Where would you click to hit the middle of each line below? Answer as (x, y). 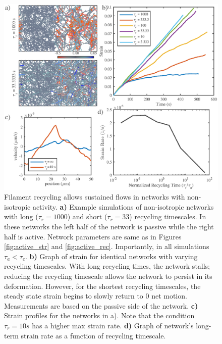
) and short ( (87, 216)
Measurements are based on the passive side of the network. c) (101, 305)
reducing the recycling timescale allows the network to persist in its (108, 276)
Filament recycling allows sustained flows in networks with (95, 197)
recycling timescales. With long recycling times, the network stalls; (107, 266)
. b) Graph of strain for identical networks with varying (111, 256)
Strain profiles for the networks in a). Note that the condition (99, 315)
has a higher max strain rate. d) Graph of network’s (113, 325)
